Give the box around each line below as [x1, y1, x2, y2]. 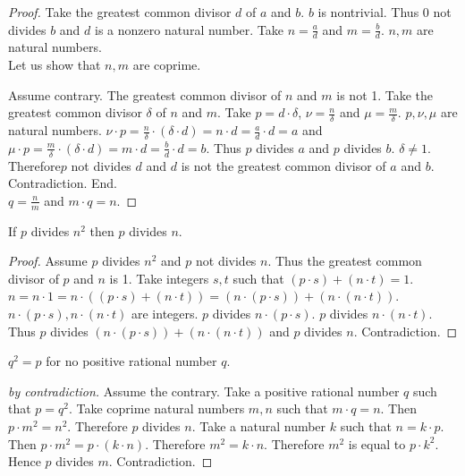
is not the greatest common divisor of [181, 156, 386, 174]
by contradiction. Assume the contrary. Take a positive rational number [8, 381, 400, 400]
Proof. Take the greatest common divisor [8, 3, 232, 21]
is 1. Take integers [109, 268, 209, 287]
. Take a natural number [191, 417, 326, 436]
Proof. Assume [8, 251, 88, 270]
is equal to [348, 434, 406, 453]
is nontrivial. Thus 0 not [317, 3, 452, 21]
